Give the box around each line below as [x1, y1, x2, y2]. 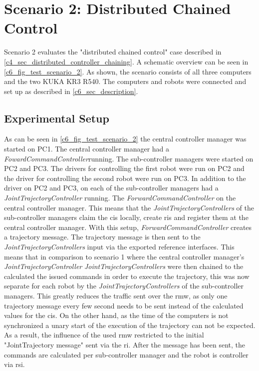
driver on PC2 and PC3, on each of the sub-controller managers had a [4, 182, 219, 193]
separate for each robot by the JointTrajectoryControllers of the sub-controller [4, 280, 244, 291]
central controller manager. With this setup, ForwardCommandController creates [4, 221, 252, 232]
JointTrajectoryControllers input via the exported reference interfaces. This [4, 241, 235, 252]
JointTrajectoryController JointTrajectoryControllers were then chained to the [4, 261, 244, 271]
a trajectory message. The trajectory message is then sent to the [4, 231, 201, 242]
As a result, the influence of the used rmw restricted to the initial [4, 329, 204, 340]
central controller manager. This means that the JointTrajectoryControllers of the [4, 202, 254, 212]
